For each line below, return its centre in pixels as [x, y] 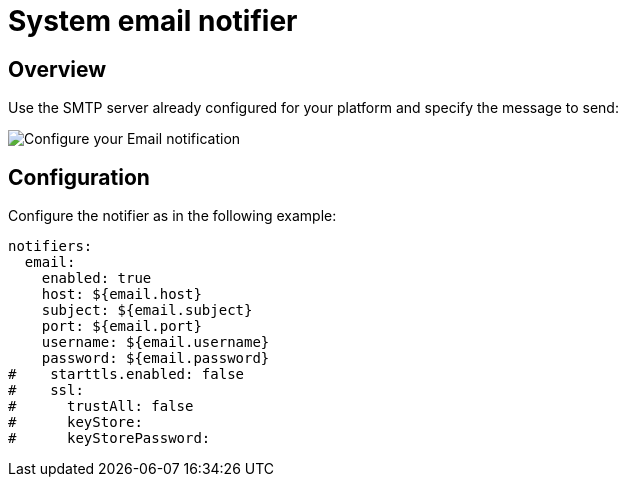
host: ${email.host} [121, 294]
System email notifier [153, 21]
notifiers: [50, 246]
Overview [57, 69]
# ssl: [46, 390]
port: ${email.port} [121, 326]
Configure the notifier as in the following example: [172, 216]
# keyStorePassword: [109, 438]
